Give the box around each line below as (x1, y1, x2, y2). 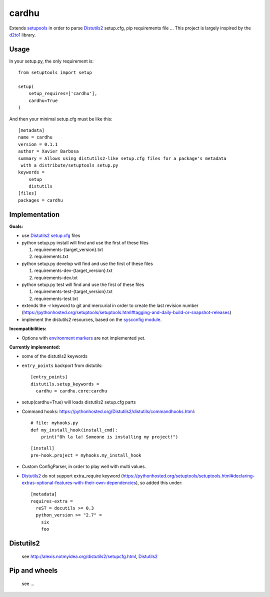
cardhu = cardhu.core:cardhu (35, 388, 107, 393)
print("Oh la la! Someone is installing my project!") (40, 434, 178, 439)
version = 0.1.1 (18, 141, 58, 147)
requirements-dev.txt (34, 274, 78, 280)
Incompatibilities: (9, 325, 47, 332)
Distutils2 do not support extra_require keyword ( (21, 472, 123, 478)
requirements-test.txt (34, 295, 78, 301)
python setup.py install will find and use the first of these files (21, 239, 148, 245)
